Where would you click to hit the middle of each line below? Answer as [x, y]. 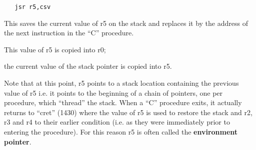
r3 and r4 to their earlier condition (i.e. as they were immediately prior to [117, 122]
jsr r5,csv [33, 7]
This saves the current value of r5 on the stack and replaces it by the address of [126, 23]
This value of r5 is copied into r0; [55, 49]
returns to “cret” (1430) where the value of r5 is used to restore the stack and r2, [128, 112]
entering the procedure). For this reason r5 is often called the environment [121, 132]
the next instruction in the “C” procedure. [69, 33]
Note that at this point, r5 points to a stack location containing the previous [121, 83]
